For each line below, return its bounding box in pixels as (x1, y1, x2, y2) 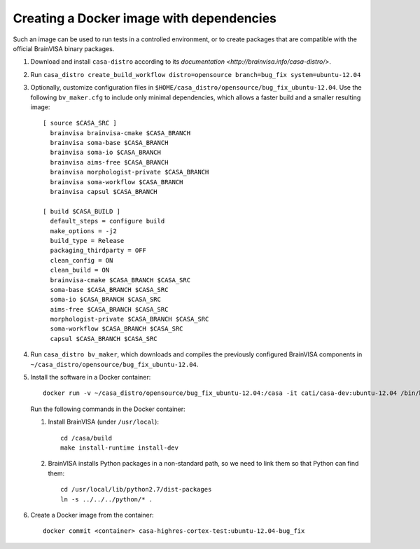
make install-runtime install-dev (60, 444, 178, 452)
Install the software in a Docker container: (30, 373, 151, 382)
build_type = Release (50, 237, 125, 244)
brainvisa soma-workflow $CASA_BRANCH (50, 178, 183, 186)
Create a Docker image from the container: (30, 510, 154, 519)
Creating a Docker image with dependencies (13, 11, 276, 26)
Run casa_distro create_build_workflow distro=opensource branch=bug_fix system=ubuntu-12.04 (30, 70, 361, 78)
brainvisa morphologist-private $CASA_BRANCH (50, 168, 209, 176)
